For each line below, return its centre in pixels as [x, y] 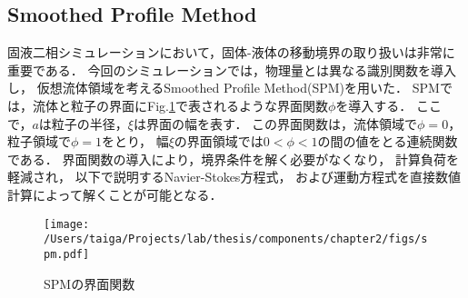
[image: [67, 224]
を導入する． [374, 105]
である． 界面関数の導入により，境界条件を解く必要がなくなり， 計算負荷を [233, 159]
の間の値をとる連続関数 [388, 141]
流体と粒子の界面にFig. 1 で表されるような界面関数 [180, 105]
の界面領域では [219, 141]
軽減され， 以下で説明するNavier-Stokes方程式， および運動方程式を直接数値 [234, 177]
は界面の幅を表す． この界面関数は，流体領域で [276, 123]
